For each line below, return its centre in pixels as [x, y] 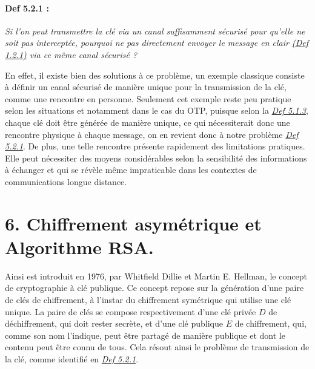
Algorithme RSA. [79, 247]
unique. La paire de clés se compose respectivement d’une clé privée [131, 311]
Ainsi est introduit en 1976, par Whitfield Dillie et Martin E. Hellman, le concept [156, 276]
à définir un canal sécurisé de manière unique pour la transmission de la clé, [146, 87]
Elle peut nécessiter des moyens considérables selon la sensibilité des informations [156, 158]
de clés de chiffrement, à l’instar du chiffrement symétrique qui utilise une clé [148, 300]
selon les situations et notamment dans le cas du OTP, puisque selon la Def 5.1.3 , [157, 110]
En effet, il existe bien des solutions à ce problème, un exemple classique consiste [155, 75]
